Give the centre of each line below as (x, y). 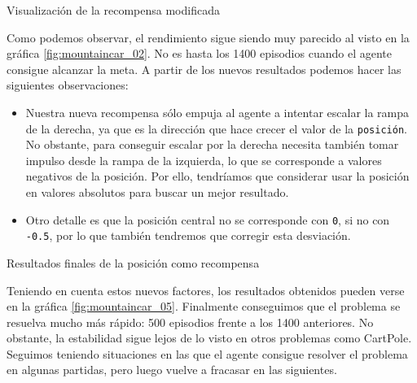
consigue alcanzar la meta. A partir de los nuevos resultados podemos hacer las (204, 69)
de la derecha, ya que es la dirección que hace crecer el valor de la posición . (216, 128)
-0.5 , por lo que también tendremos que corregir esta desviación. (188, 235)
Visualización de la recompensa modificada (113, 10)
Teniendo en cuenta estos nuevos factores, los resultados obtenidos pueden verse (206, 290)
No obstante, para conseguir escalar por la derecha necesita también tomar (212, 144)
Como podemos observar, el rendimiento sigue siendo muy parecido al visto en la (208, 37)
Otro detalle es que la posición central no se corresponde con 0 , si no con (208, 219)
